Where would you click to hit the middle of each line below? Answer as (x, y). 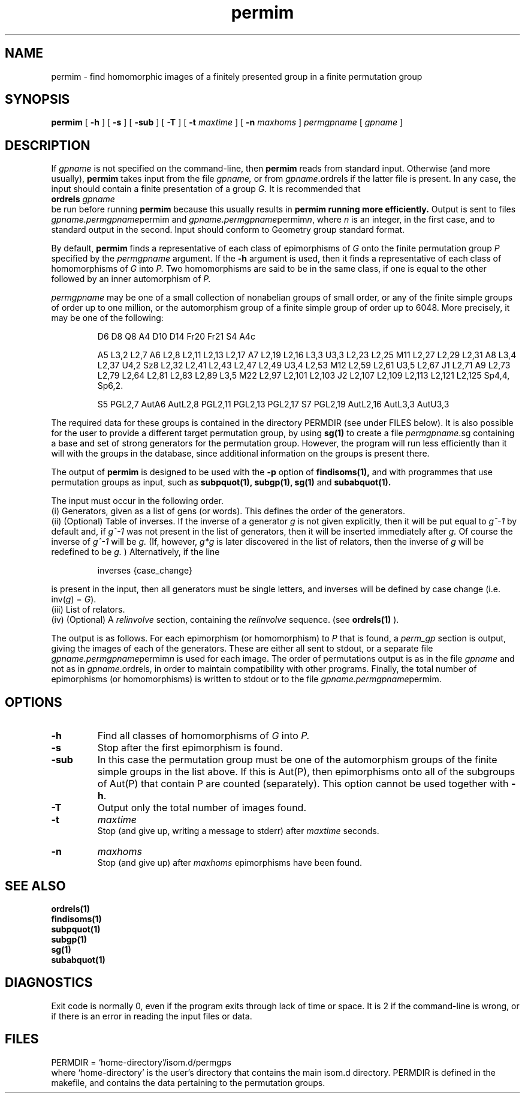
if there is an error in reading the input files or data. (152, 1016)
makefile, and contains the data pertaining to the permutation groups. (188, 1082)
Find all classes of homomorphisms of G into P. (203, 736)
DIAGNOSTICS (49, 983)
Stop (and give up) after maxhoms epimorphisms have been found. (230, 863)
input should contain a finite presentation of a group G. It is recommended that (206, 189)
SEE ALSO (35, 886)
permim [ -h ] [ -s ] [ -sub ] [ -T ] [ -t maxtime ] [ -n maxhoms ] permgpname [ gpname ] (227, 122)
